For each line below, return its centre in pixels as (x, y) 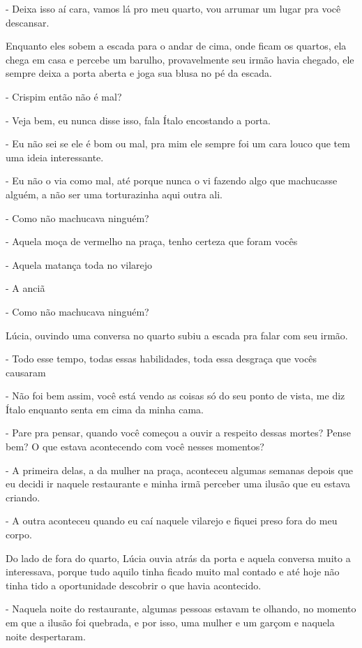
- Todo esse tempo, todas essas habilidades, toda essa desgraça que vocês (161, 359)
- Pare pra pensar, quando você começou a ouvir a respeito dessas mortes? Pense (178, 433)
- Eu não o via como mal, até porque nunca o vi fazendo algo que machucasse (172, 181)
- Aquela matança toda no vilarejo (79, 264)
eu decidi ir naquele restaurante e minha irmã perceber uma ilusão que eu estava (178, 484)
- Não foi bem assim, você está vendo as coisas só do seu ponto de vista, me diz (175, 396)
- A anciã (25, 288)
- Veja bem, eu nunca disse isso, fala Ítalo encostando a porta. (138, 120)
